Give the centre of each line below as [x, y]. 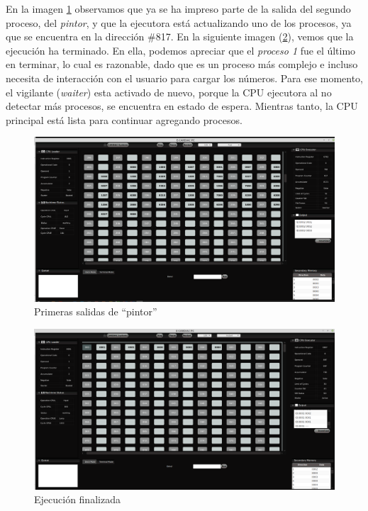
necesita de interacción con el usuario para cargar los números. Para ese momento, [185, 78]
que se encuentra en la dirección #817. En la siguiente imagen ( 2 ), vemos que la [180, 36]
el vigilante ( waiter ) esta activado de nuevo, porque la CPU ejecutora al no [169, 92]
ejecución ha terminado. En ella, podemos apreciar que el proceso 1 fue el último [181, 50]
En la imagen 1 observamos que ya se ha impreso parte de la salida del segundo [178, 9]
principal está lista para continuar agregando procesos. [124, 119]
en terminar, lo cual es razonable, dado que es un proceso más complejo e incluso [182, 64]
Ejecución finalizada [77, 499]
